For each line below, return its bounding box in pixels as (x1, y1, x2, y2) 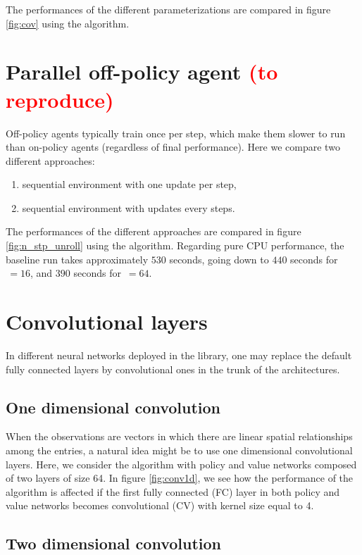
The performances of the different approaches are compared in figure (6, 224, 301, 239)
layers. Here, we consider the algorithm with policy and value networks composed (6, 456, 357, 471)
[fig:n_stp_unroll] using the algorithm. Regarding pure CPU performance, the (6, 238, 344, 253)
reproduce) (6, 85, 114, 113)
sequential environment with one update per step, (22, 177, 237, 192)
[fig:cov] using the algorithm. (6, 15, 130, 30)
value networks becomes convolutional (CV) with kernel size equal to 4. (6, 498, 314, 513)
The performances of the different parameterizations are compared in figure (6, 2, 331, 16)
